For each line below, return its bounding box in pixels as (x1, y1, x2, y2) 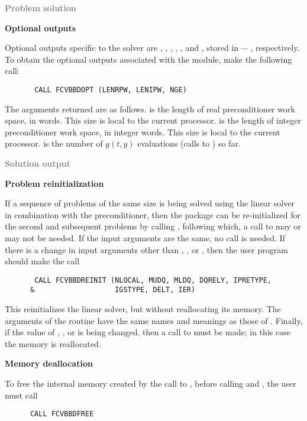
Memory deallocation (5, 357, 93, 370)
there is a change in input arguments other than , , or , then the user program (5, 243, 288, 255)
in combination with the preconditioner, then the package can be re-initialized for (5, 208, 300, 221)
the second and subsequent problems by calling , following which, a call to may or (5, 220, 301, 232)
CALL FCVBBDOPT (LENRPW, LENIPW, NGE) (34, 85, 187, 94)
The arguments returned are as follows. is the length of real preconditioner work (5, 102, 295, 115)
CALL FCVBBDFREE (30, 410, 94, 419)
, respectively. (250, 41, 300, 54)
